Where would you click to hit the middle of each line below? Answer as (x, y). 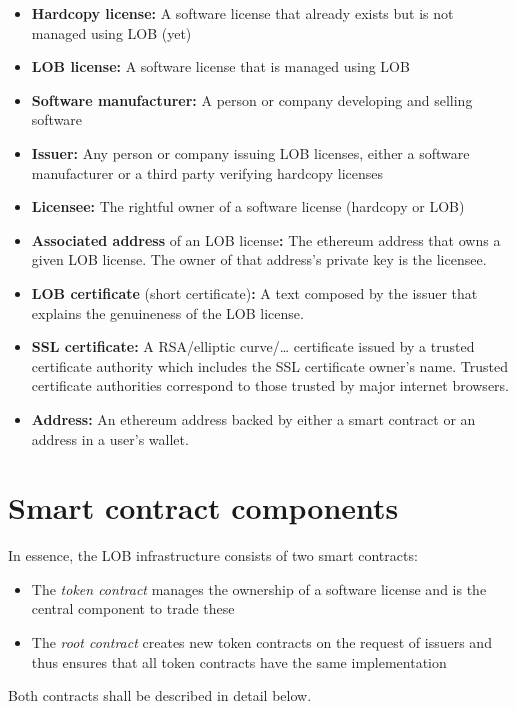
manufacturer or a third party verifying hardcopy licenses (207, 172)
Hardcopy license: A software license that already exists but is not (242, 13)
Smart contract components (203, 507)
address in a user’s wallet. (110, 438)
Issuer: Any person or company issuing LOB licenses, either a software (250, 152)
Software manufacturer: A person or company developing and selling (252, 99)
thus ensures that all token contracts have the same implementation (239, 661)
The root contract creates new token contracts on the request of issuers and (261, 642)
